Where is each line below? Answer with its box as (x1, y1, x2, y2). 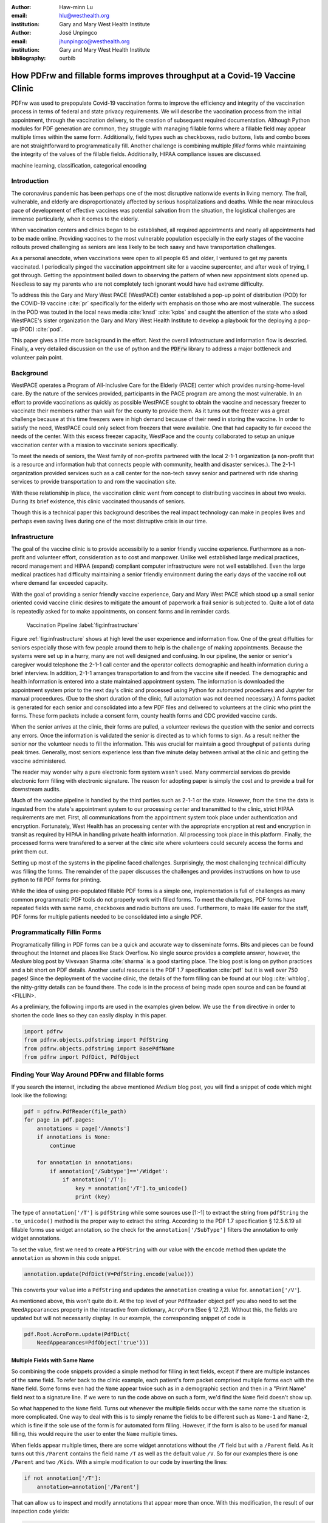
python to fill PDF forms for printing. (11, 876, 101, 883)
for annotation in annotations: (36, 1159, 134, 1166)
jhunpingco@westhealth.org (59, 37, 130, 45)
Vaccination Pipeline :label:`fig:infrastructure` (26, 621, 140, 629)
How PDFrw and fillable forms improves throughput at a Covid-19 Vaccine (11, 71, 296, 81)
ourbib (59, 55, 76, 62)
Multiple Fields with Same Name (11, 1357, 94, 1364)
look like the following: (11, 1092, 67, 1099)
